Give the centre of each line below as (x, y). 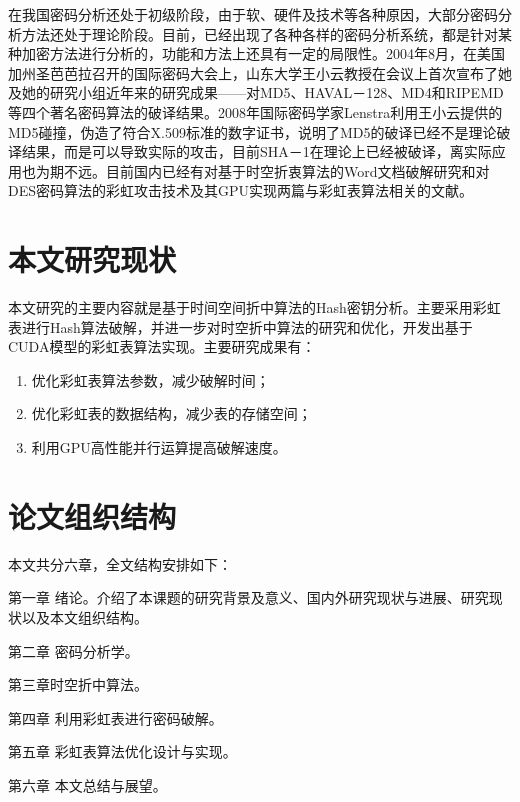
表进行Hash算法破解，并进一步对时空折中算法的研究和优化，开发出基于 (240, 326)
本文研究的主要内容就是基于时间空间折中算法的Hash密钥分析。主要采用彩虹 (254, 307)
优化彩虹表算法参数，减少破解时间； (150, 379)
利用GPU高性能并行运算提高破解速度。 (159, 447)
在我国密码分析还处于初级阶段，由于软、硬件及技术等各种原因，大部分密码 (253, 14)
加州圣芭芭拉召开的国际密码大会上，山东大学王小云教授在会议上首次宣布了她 (260, 72)
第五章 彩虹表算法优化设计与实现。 (122, 751)
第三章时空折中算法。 (78, 684)
